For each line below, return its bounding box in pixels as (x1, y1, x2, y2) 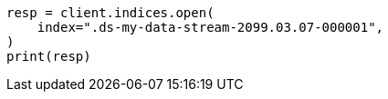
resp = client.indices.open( (6, 5, 215, 20)
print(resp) (6, 49, 91, 64)
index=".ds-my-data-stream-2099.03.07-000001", (37, 20, 384, 35)
